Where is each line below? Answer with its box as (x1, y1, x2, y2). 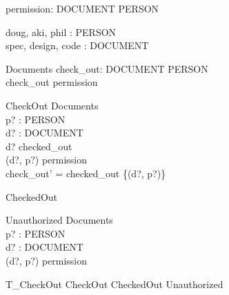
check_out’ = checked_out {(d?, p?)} (6, 166, 166, 180)
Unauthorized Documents (6, 213, 113, 227)
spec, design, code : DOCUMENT (6, 38, 149, 53)
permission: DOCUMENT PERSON (6, 1, 159, 15)
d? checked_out (6, 138, 72, 153)
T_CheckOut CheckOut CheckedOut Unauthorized (6, 276, 223, 291)
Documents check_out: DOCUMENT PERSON (6, 61, 208, 75)
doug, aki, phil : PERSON (6, 24, 117, 39)
